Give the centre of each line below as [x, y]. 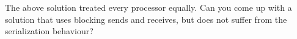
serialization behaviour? [49, 31]
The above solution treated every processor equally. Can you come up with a [148, 7]
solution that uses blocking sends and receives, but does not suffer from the [146, 19]
